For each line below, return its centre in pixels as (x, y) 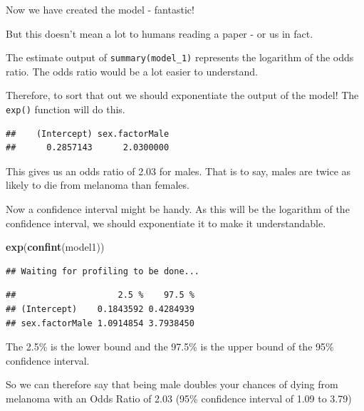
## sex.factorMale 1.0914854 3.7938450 (100, 323)
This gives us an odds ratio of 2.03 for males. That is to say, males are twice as (178, 171)
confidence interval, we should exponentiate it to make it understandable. (166, 223)
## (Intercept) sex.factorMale (88, 134)
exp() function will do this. (66, 109)
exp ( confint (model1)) (55, 247)
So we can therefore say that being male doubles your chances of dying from (172, 384)
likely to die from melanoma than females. (98, 185)
